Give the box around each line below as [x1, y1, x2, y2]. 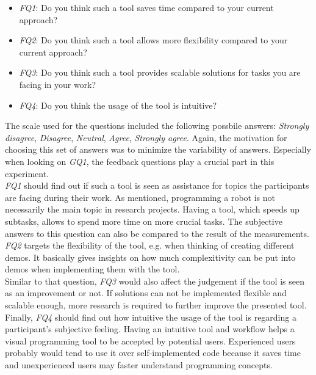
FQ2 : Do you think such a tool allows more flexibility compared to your [19, 34, 288, 46]
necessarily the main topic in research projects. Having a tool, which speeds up [5, 203, 300, 216]
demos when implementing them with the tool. [5, 263, 180, 275]
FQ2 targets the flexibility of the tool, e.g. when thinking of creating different [5, 239, 295, 252]
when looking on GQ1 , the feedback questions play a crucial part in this [5, 155, 275, 167]
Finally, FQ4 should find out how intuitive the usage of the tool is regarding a [5, 310, 296, 323]
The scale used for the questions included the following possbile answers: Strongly [5, 119, 309, 132]
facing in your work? [19, 78, 96, 90]
